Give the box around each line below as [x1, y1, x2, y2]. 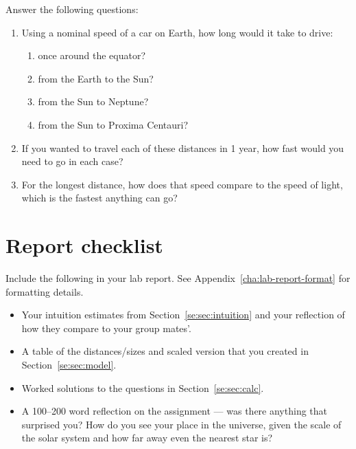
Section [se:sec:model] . [21, 358, 117, 372]
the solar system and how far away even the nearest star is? [21, 430, 273, 445]
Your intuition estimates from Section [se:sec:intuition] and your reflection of [21, 307, 345, 322]
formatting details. [5, 284, 84, 298]
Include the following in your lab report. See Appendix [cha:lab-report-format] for [5, 271, 351, 285]
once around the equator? [38, 48, 146, 63]
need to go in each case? [21, 154, 123, 168]
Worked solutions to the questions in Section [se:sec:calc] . [21, 380, 264, 395]
